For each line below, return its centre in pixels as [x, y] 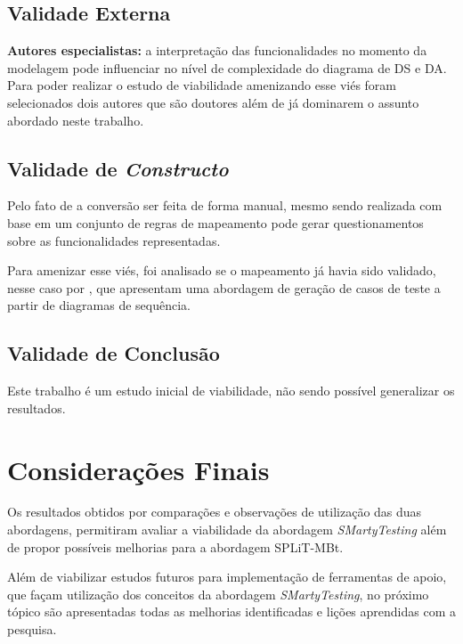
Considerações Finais [138, 469]
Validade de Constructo [118, 168]
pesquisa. [32, 629]
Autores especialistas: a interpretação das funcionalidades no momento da [217, 50]
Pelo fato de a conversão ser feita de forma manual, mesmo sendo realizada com [225, 205]
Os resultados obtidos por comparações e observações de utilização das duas [215, 512]
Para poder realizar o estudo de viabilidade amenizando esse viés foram [202, 85]
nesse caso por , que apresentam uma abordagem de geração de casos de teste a [224, 287]
